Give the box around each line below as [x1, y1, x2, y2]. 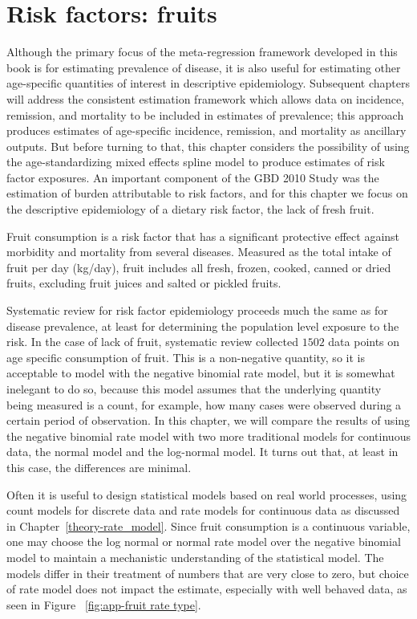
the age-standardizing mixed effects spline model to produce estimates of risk [6, 153, 385, 170]
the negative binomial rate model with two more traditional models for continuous [6, 427, 411, 444]
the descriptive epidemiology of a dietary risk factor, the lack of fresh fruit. [6, 201, 374, 218]
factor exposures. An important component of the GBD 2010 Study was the [6, 169, 379, 185]
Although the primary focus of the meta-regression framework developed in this [6, 43, 398, 60]
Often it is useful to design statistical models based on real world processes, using [6, 486, 407, 503]
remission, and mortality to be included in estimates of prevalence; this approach [6, 106, 404, 123]
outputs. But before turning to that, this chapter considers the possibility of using [6, 137, 410, 154]
